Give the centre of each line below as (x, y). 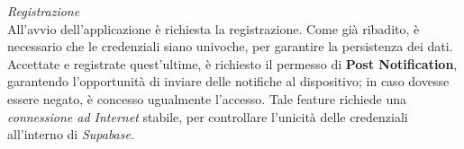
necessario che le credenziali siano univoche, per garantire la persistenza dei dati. (230, 46)
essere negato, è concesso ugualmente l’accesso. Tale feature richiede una (207, 98)
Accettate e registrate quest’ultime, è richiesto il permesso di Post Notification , (232, 63)
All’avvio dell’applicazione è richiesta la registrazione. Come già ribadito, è (214, 28)
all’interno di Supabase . (71, 134)
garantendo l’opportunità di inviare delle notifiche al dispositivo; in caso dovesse (228, 81)
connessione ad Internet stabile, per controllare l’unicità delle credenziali (208, 116)
